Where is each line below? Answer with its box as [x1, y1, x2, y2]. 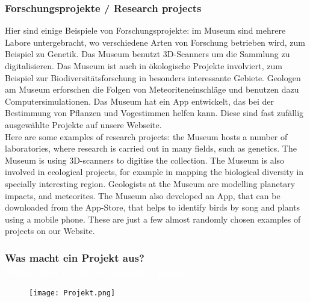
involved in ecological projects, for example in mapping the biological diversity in [5, 165, 304, 178]
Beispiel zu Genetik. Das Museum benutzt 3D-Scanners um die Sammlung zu [5, 48, 290, 60]
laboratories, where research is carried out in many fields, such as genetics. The [5, 142, 297, 155]
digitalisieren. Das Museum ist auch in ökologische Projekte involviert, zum [5, 60, 282, 72]
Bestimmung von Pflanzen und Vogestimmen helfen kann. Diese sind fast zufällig [5, 106, 304, 119]
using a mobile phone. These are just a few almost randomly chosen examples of [5, 212, 301, 225]
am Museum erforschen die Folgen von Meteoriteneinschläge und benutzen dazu [5, 83, 299, 96]
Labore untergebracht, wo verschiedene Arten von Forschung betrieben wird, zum [5, 35, 306, 48]
